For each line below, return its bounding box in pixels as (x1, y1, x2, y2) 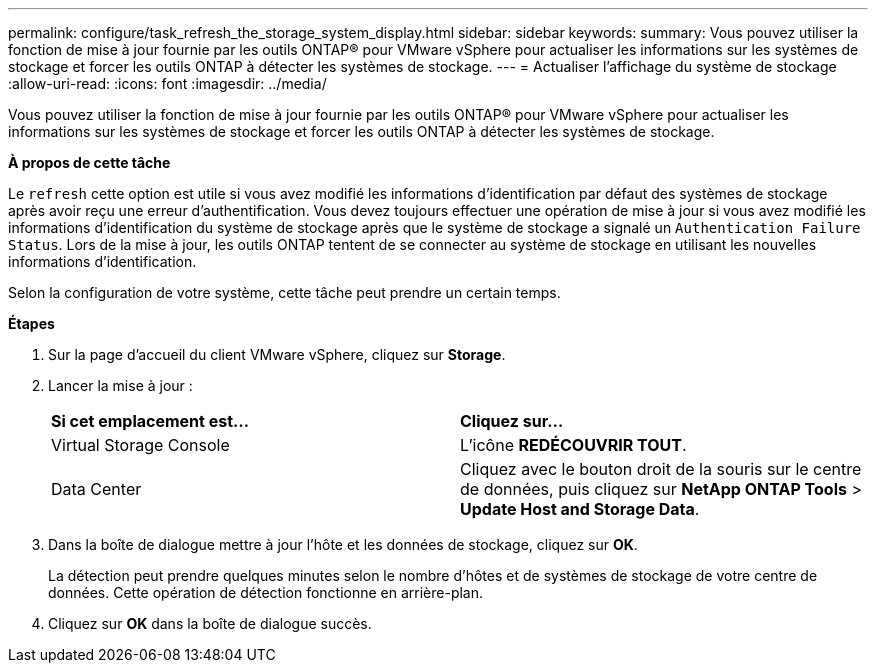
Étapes (8, 315, 55, 332)
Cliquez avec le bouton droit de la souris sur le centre (460, 459, 862, 479)
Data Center (51, 479, 142, 499)
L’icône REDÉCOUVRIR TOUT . (460, 435, 687, 455)
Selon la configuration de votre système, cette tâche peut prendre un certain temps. (8, 284, 561, 301)
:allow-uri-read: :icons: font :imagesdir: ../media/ (8, 75, 327, 92)
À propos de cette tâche (8, 154, 171, 171)
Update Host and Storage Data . (460, 499, 700, 519)
